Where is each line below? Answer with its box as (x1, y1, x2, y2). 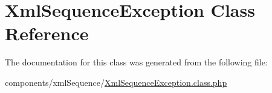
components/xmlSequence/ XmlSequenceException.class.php (5, 76, 227, 88)
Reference (5, 21, 89, 46)
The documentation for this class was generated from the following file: (5, 56, 268, 68)
